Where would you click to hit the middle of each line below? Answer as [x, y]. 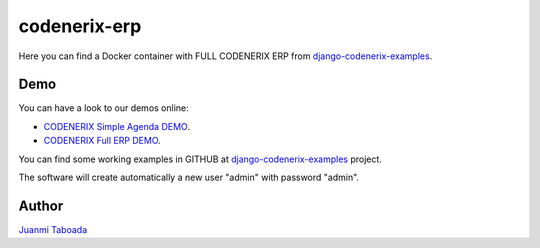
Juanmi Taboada [53, 229]
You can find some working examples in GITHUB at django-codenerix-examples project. [200, 159]
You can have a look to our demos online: [103, 108]
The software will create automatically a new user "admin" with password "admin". [189, 177]
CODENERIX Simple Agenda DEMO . [116, 126]
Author [41, 205]
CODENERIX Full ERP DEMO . [102, 141]
